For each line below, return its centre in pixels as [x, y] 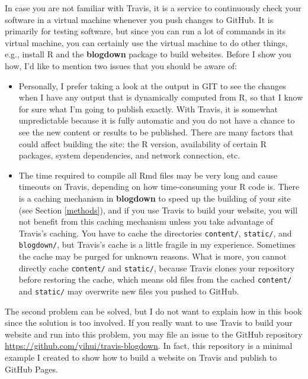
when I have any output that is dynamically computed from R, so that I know [161, 97]
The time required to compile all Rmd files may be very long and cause [148, 175]
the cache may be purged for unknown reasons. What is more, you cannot [153, 256]
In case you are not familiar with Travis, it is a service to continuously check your [153, 8]
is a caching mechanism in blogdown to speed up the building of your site [155, 198]
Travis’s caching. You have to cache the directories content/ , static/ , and [155, 233]
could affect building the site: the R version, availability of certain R [143, 143]
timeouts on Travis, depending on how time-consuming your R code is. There [159, 187]
